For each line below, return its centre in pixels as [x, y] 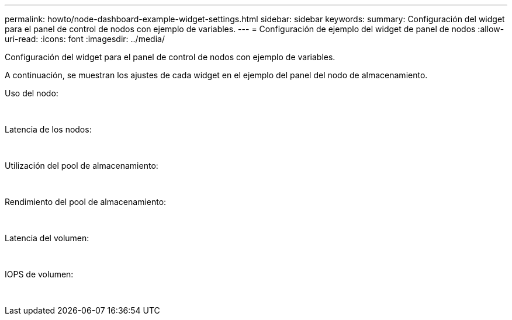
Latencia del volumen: [47, 238]
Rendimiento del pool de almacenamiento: [86, 202]
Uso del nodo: [32, 93]
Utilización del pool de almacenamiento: [82, 166]
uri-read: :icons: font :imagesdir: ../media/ [85, 39]
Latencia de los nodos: [48, 129]
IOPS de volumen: [39, 274]
